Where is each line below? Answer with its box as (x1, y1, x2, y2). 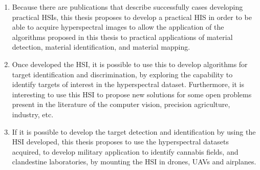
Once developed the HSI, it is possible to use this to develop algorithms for (12, 58, 248, 69)
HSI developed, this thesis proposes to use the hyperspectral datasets (12, 136, 229, 147)
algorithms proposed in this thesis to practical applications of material (12, 31, 233, 42)
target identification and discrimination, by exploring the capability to (12, 69, 233, 79)
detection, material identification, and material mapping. (12, 41, 190, 52)
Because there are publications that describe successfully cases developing (12, 2, 243, 12)
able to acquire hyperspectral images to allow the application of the (12, 22, 224, 32)
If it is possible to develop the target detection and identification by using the (12, 126, 256, 137)
